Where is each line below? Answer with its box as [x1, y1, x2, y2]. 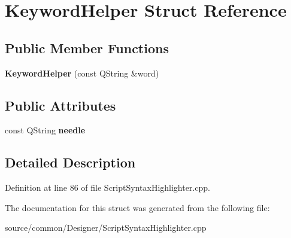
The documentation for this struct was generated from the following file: [5, 201, 270, 213]
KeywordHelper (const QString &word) [5, 66, 159, 79]
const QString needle [5, 124, 86, 136]
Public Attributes [5, 96, 116, 114]
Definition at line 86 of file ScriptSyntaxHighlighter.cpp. [5, 181, 210, 194]
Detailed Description [5, 153, 136, 172]
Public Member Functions [5, 38, 169, 57]
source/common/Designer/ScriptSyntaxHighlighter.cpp [5, 221, 207, 234]
